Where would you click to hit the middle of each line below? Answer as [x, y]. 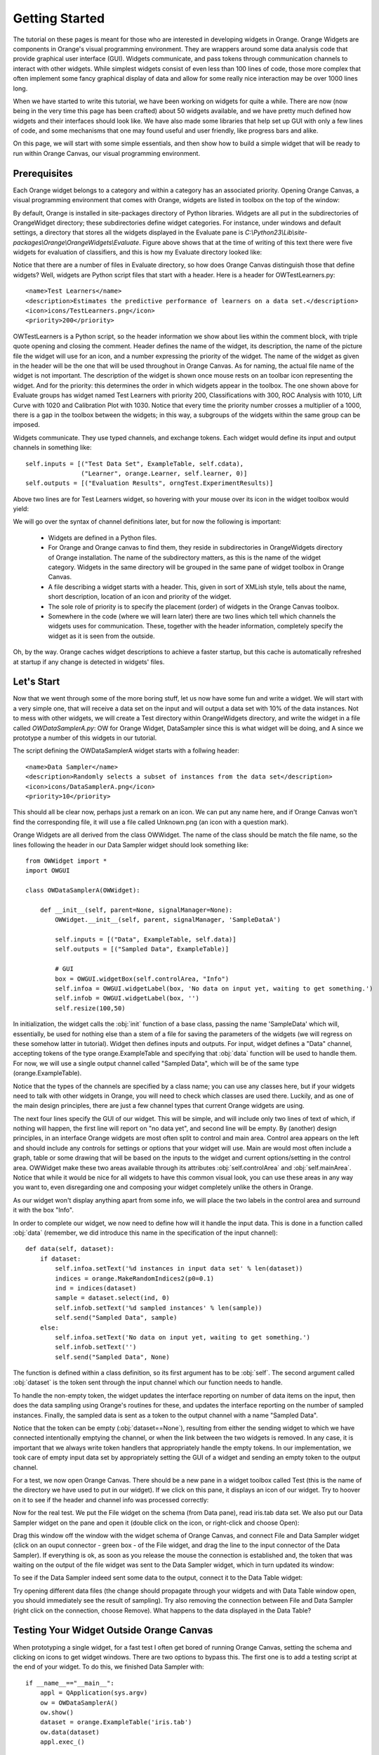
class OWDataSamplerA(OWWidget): [83, 890]
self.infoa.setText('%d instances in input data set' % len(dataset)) [179, 1269]
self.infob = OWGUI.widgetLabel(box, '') [127, 998]
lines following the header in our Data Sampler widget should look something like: [131, 845]
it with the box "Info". [43, 1210]
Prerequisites [43, 173]
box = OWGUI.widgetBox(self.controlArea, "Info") [142, 979]
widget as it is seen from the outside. [101, 636]
